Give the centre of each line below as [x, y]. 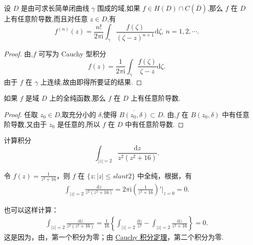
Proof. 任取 [21, 114]
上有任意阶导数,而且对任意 [46, 18]
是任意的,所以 [79, 124]
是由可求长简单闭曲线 [55, 8]
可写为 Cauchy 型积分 [72, 53]
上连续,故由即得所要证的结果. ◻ [91, 81]
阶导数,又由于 [25, 124]
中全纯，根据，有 [165, 175]
